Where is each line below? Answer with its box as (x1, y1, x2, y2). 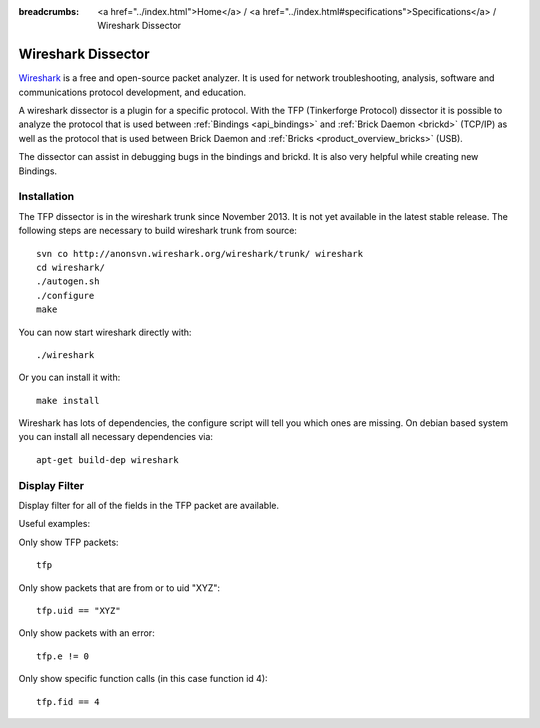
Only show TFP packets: (18, 536, 119, 548)
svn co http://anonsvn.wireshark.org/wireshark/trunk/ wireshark (36, 248, 364, 259)
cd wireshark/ (36, 261, 105, 273)
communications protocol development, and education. (18, 86, 247, 98)
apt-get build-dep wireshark (36, 454, 179, 465)
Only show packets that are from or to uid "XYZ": (18, 581, 220, 594)
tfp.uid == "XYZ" (36, 605, 121, 616)
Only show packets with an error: (18, 627, 155, 639)
